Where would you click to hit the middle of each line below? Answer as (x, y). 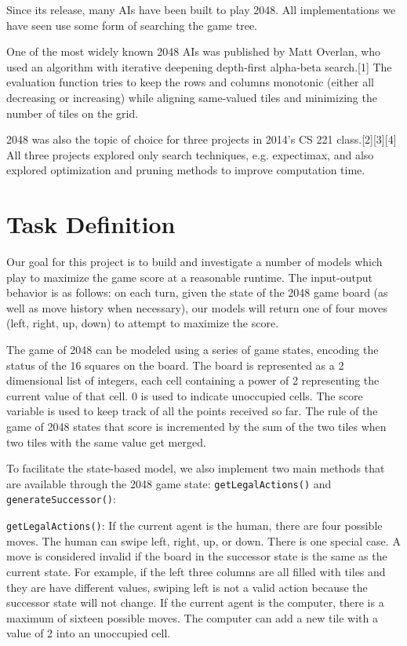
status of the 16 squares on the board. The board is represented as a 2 (175, 365)
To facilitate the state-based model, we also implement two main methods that (196, 468)
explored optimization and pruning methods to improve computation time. (186, 170)
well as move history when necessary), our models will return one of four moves (197, 307)
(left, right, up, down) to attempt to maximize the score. (143, 323)
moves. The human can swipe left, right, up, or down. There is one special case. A (203, 540)
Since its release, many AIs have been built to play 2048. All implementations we (201, 9)
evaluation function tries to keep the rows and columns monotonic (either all (190, 82)
